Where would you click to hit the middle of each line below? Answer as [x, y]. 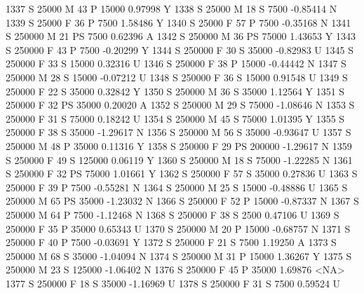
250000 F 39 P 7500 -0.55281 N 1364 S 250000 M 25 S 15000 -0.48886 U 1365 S [177, 187]
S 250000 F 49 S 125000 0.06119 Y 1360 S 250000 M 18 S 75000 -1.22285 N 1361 [179, 159]
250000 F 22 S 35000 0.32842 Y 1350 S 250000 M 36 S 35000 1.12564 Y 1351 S [175, 91]
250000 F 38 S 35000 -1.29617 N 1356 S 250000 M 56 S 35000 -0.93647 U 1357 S [178, 132]
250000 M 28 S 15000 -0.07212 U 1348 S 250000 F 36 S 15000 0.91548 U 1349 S [177, 77]
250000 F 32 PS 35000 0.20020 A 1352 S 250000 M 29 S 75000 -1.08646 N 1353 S [180, 105]
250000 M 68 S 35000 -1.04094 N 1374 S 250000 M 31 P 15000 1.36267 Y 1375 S [179, 255]
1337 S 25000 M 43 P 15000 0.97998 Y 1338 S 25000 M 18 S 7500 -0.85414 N [171, 8]
